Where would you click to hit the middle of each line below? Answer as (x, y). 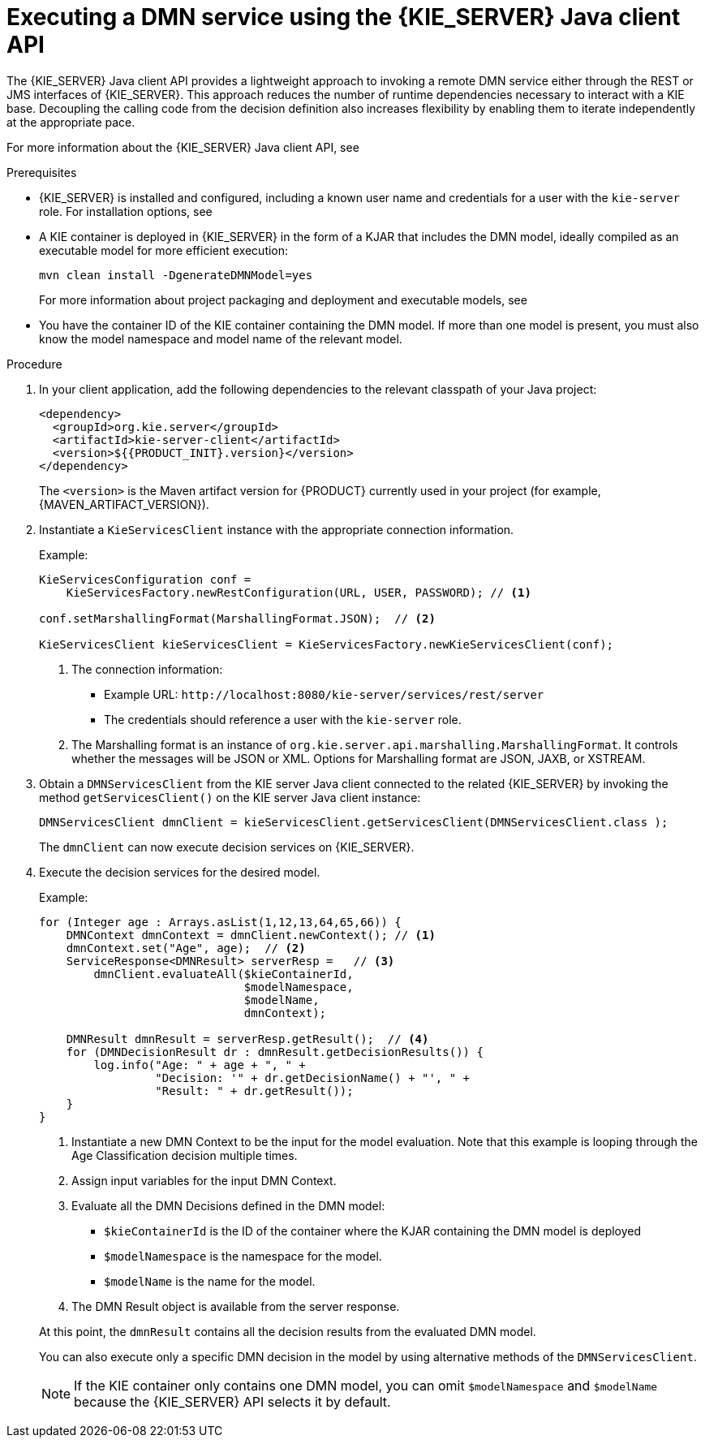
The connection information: (147, 669)
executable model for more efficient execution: (164, 250)
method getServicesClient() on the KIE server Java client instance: (230, 797)
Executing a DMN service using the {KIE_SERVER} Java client (344, 17)
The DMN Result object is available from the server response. (236, 1306)
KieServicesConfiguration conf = (145, 579)
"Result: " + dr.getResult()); (254, 1091)
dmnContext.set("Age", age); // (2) (186, 948)
